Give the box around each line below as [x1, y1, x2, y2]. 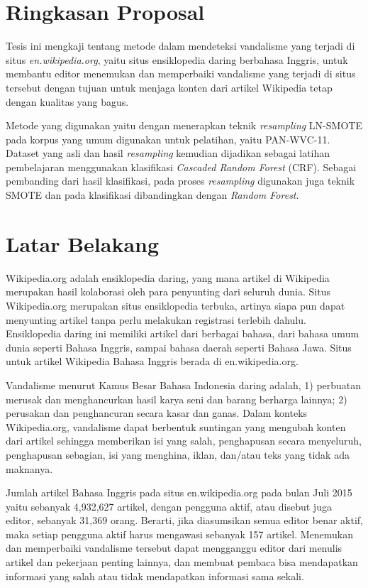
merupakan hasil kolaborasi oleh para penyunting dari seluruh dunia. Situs [6, 284, 330, 299]
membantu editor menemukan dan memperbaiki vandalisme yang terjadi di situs [6, 66, 356, 81]
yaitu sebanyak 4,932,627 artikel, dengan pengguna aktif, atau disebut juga [6, 499, 332, 513]
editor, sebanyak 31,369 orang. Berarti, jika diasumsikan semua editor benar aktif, [6, 513, 363, 528]
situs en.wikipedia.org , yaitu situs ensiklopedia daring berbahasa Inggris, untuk [6, 52, 348, 67]
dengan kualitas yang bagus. [6, 94, 129, 109]
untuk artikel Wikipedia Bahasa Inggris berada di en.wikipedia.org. [6, 354, 299, 369]
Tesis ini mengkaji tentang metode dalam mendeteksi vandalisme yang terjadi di [6, 38, 355, 53]
